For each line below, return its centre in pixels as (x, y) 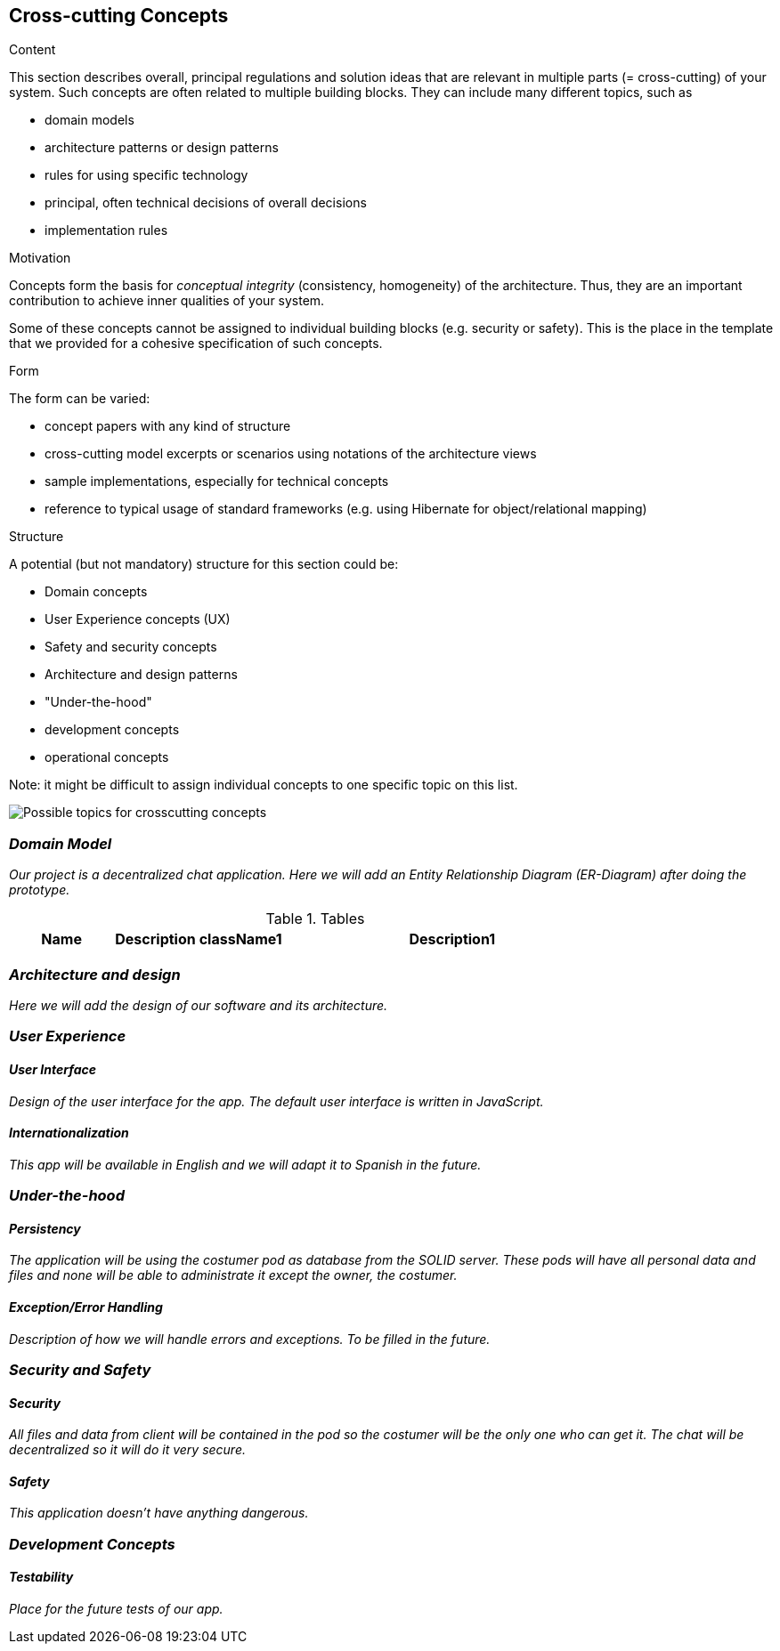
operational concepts (107, 757)
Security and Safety (80, 1369)
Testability (41, 1577)
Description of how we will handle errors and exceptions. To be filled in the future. (250, 1339)
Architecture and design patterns (141, 675)
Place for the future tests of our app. (116, 1608)
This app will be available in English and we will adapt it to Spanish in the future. (245, 1164)
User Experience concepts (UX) (138, 619)
